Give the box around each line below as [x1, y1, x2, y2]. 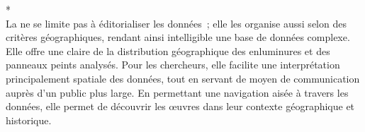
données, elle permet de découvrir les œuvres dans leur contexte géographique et [6, 99, 355, 114]
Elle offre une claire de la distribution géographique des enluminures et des [6, 43, 330, 58]
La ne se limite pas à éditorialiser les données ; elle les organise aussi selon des [6, 16, 347, 30]
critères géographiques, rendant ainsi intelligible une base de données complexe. [6, 30, 350, 44]
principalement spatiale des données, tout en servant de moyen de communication [6, 71, 360, 85]
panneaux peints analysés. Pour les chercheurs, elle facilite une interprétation [6, 57, 340, 72]
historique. [6, 112, 52, 127]
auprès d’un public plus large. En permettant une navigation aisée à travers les [6, 85, 349, 100]
